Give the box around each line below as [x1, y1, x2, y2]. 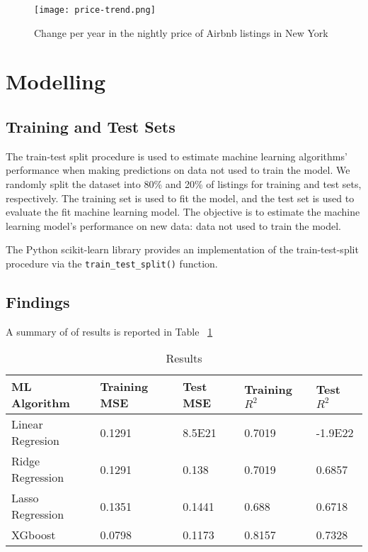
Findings [6, 291, 70, 313]
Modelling [6, 67, 106, 96]
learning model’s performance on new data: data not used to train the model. [6, 218, 341, 233]
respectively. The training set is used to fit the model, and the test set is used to [6, 190, 355, 205]
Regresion [11, 432, 59, 449]
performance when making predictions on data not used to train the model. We [6, 162, 350, 177]
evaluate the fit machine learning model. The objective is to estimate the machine [6, 204, 360, 219]
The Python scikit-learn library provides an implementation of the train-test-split [6, 242, 359, 257]
